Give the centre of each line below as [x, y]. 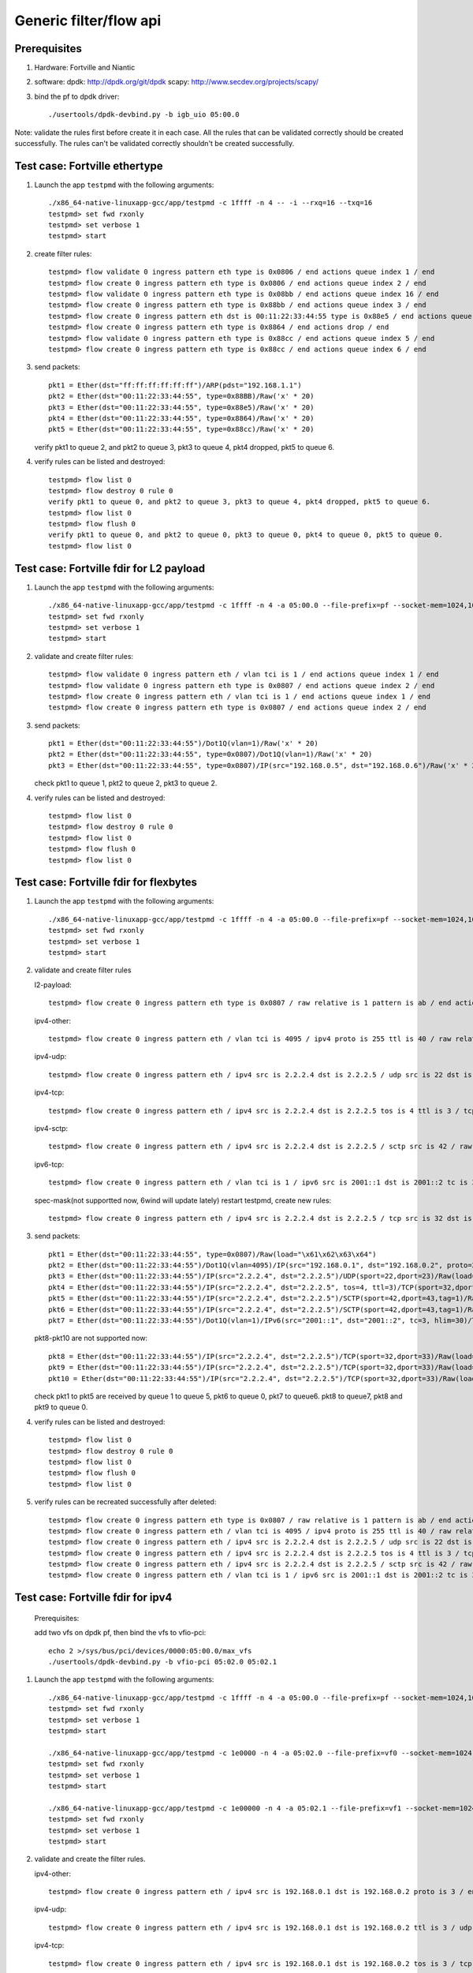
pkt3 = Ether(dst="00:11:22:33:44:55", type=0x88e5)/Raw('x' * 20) [181, 407]
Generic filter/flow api [88, 21]
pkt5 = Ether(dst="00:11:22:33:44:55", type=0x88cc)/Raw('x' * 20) [181, 429]
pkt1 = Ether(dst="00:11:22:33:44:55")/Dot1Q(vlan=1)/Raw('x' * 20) [183, 743]
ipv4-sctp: [51, 1128]
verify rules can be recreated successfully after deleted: [125, 1502]
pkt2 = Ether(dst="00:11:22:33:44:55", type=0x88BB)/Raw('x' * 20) [181, 396]
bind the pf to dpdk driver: [77, 96]
